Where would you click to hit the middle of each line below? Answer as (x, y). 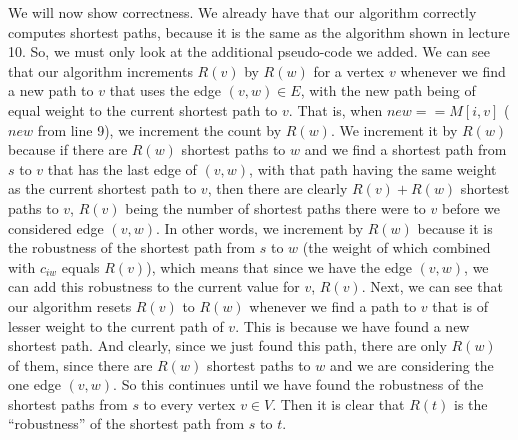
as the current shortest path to (102, 188)
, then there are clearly (277, 188)
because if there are (68, 149)
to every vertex (189, 403)
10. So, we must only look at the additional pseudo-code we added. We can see (249, 51)
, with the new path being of (388, 90)
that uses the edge (165, 90)
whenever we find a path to (333, 305)
